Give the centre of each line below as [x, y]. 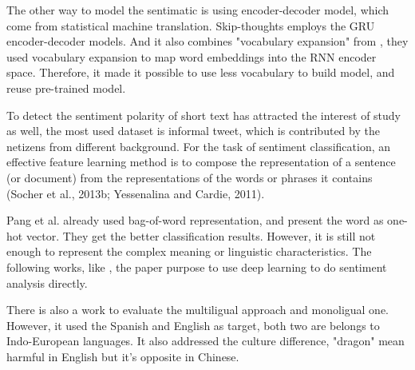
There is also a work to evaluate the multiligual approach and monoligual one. [198, 310]
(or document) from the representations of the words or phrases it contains [190, 177]
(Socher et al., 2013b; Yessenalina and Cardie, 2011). [136, 193]
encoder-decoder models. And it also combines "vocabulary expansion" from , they [207, 41]
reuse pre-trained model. [66, 88]
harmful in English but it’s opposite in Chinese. [123, 356]
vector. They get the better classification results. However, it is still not [201, 235]
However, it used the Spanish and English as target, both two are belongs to [193, 325]
